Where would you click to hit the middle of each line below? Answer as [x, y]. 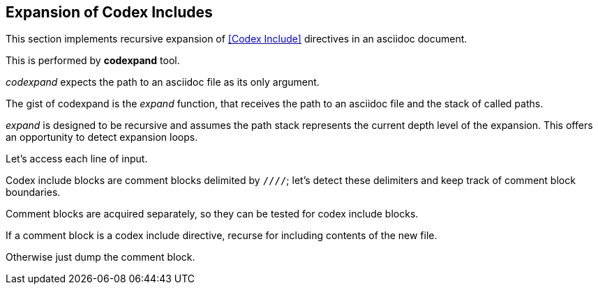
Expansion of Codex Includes [109, 12]
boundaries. [33, 192]
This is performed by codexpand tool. [93, 61]
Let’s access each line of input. [77, 159]
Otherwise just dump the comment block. [100, 257]
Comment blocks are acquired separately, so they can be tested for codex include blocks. [212, 214]
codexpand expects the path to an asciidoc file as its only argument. [163, 82]
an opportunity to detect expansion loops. [102, 137]
